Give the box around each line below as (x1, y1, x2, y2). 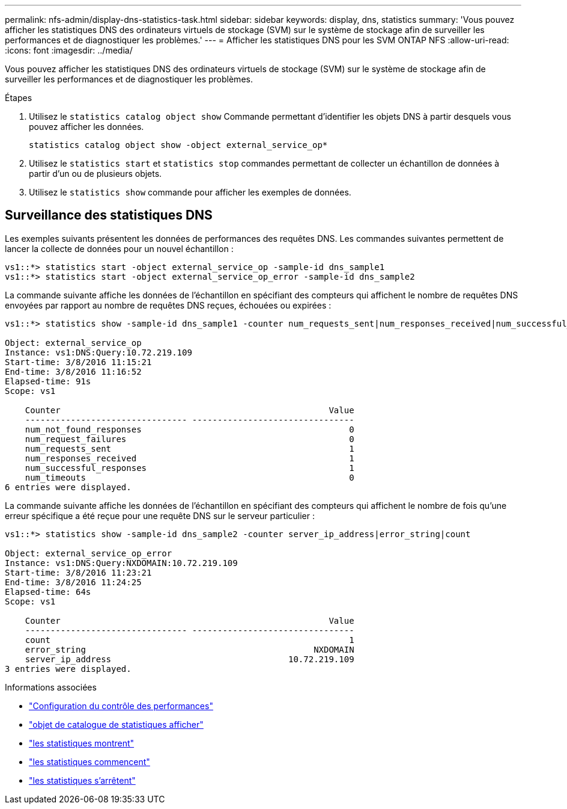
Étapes (5, 93, 32, 103)
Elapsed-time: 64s (5, 586, 91, 597)
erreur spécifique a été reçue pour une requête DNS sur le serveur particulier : (5, 510, 315, 521)
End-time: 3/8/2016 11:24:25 (5, 577, 142, 587)
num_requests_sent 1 (25, 443, 354, 454)
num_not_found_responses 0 (25, 424, 354, 434)
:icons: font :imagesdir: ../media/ (5, 45, 133, 55)
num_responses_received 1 (25, 453, 354, 463)
